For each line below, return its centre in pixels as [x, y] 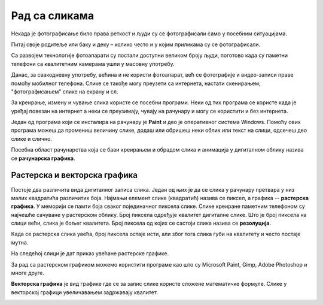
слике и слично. [31, 138]
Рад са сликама [53, 16]
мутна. [20, 242]
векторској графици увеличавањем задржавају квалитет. [85, 292]
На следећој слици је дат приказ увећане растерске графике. [90, 253]
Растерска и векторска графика [74, 175]
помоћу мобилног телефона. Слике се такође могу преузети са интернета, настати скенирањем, [136, 83]
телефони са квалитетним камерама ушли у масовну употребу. [93, 64]
